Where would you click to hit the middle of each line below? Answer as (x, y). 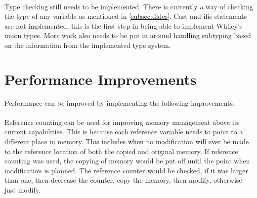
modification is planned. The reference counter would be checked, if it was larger (127, 170)
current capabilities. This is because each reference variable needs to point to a (124, 132)
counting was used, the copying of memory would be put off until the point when (127, 161)
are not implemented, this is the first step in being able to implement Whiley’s (124, 25)
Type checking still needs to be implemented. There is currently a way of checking (129, 6)
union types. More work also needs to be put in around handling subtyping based (128, 35)
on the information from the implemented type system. (88, 45)
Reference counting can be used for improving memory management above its (122, 122)
